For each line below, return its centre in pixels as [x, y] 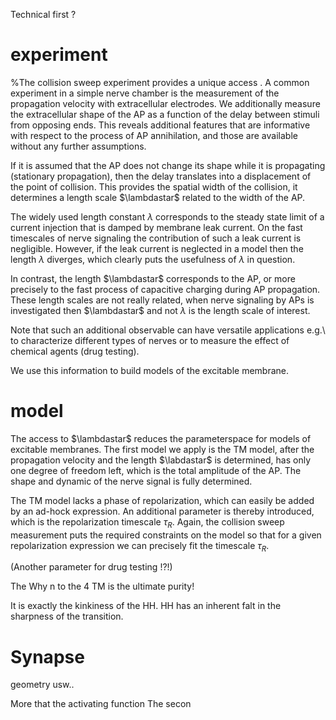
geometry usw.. [42, 685]
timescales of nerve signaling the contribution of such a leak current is [156, 238]
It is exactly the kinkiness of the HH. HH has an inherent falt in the [146, 606]
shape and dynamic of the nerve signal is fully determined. [131, 481]
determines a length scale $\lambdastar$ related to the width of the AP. [158, 197]
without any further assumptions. [78, 146]
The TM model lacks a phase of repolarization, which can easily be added [162, 500]
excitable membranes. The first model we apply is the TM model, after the [162, 449]
